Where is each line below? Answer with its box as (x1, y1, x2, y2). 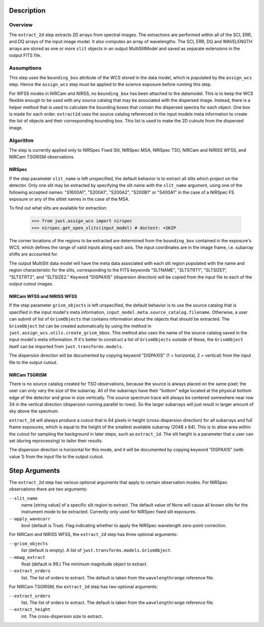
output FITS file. (9, 52, 42, 58)
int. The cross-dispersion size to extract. (21, 613, 103, 619)
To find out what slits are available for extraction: (9, 205, 108, 211)
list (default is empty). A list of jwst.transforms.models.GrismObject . (21, 547, 172, 553)
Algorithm (9, 137, 34, 144)
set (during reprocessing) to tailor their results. (9, 438, 103, 444)
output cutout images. (9, 281, 54, 286)
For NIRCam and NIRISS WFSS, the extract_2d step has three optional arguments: (9, 532, 178, 537)
